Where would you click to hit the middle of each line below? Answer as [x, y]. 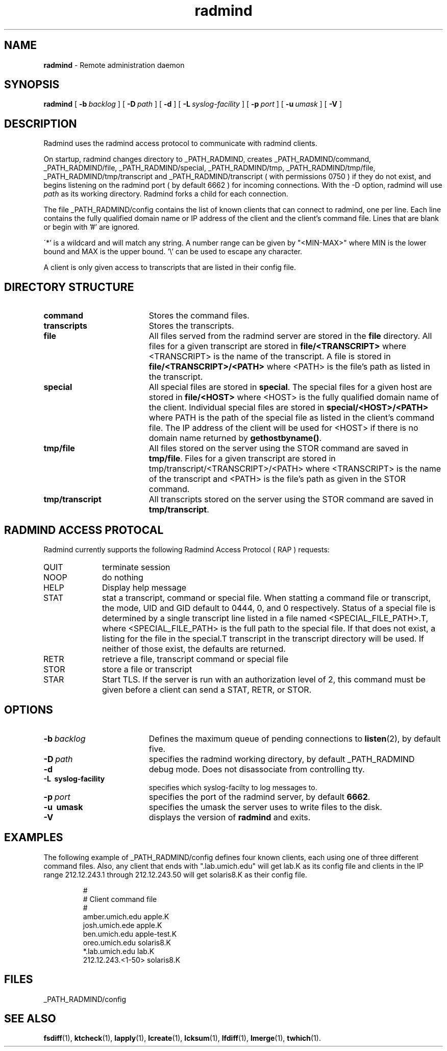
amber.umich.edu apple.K [126, 916]
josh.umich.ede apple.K [122, 925]
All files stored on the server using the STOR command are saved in [279, 448]
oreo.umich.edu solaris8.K [127, 942]
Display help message [144, 587]
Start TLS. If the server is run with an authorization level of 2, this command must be [264, 679]
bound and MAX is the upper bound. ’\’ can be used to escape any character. [173, 252]
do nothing [123, 577]
